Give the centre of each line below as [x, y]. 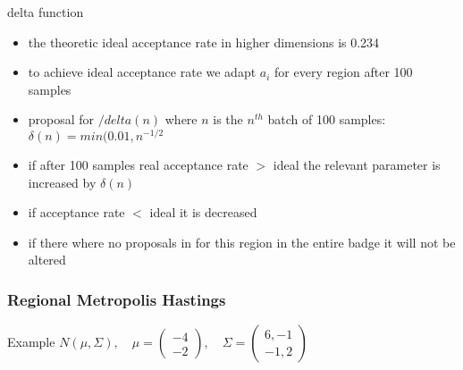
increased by [62, 182]
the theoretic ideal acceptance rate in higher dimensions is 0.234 [204, 42]
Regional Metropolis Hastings [117, 299]
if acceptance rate [76, 212]
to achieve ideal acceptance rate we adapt [142, 72]
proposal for [61, 119]
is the [228, 119]
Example [31, 342]
